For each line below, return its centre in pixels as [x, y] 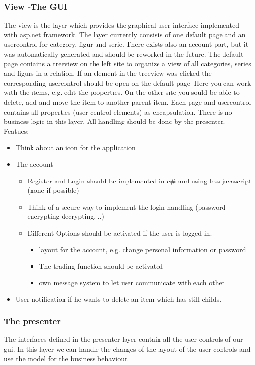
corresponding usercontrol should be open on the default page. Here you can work [127, 82]
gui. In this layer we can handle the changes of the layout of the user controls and [127, 349]
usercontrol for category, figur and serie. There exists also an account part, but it [126, 44]
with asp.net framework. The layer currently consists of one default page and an [125, 34]
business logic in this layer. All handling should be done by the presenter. [115, 121]
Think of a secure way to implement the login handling [110, 206]
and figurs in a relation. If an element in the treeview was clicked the [108, 73]
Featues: [16, 131]
